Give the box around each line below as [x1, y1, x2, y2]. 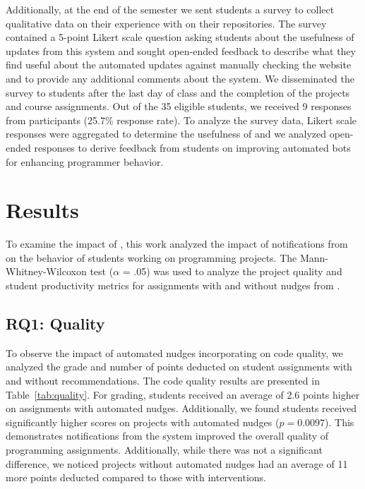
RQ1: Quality [6, 313, 105, 334]
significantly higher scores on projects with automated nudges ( [6, 414, 280, 429]
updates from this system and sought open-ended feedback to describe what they [6, 43, 356, 58]
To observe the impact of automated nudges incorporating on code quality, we [6, 345, 343, 360]
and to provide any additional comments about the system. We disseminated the [6, 71, 354, 85]
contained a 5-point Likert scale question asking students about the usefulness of [6, 30, 354, 44]
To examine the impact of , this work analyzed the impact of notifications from [6, 236, 348, 251]
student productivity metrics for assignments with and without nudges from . [6, 278, 340, 293]
